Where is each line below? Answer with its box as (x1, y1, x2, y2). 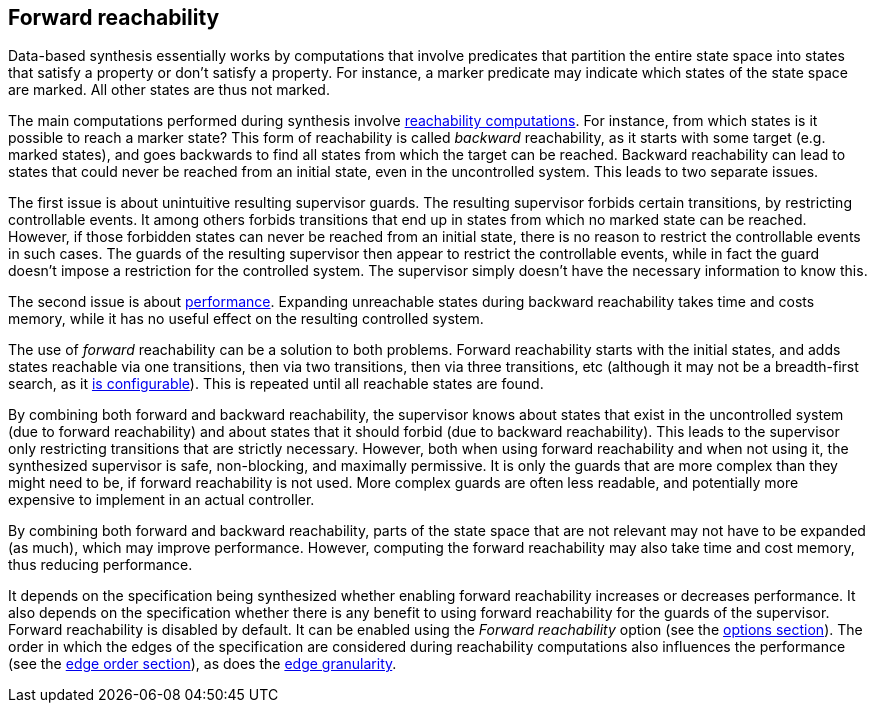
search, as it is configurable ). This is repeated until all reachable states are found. (8, 375, 544, 393)
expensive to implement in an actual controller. (8, 491, 315, 509)
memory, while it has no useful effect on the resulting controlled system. (8, 310, 484, 328)
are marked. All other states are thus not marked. (8, 81, 330, 99)
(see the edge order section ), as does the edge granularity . (8, 655, 397, 673)
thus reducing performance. (8, 556, 193, 574)
